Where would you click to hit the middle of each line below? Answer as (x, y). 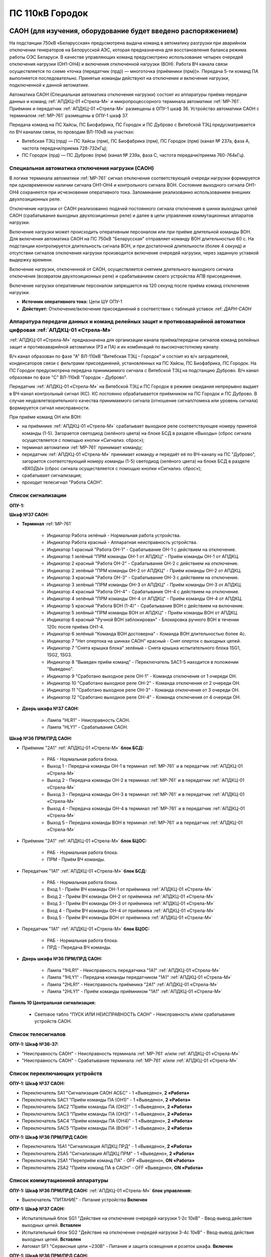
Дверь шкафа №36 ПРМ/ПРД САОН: (62, 959)
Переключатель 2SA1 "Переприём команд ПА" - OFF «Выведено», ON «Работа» (108, 1160)
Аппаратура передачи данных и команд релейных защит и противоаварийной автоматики (127, 322)
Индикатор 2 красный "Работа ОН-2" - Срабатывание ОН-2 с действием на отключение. (143, 564)
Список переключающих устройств (56, 1073)
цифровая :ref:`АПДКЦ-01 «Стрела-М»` (61, 330)
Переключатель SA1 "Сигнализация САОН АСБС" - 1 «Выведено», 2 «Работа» (106, 1093)
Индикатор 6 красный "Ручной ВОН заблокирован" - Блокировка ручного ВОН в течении (143, 620)
